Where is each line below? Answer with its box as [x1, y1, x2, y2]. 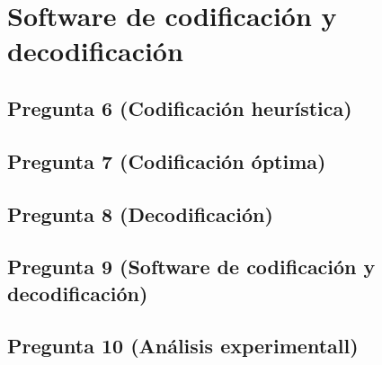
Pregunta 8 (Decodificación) [7, 200, 273, 227]
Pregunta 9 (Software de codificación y [7, 253, 376, 280]
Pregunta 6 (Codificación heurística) [7, 93, 352, 121]
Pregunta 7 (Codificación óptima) [7, 147, 326, 174]
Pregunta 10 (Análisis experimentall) [7, 332, 359, 360]
